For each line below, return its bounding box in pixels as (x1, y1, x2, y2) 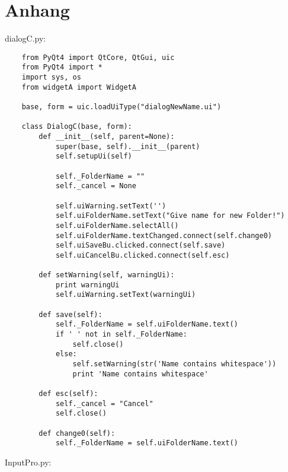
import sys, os (21, 73, 81, 82)
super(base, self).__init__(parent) (55, 142, 200, 151)
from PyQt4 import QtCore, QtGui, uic (21, 53, 175, 62)
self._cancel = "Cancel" (55, 399, 153, 408)
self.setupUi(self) (55, 152, 132, 161)
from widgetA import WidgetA (21, 83, 136, 91)
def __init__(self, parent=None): (39, 132, 175, 141)
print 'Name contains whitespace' (72, 369, 209, 378)
